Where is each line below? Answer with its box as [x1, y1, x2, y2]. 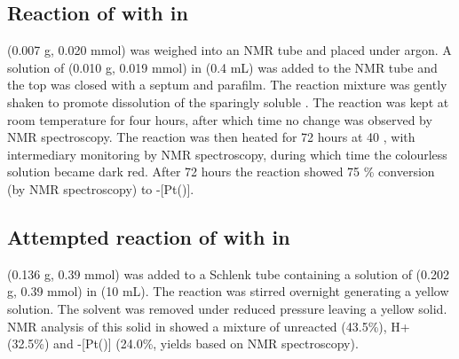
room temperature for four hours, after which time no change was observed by [7, 110, 432, 129]
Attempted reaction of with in [7, 222, 290, 250]
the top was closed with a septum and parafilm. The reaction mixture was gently [7, 75, 447, 94]
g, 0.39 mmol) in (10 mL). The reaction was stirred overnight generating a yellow [7, 282, 449, 300]
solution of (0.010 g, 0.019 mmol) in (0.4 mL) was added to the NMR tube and [7, 58, 438, 76]
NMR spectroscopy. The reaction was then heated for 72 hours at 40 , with [7, 128, 415, 146]
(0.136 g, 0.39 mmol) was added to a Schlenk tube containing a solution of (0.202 [7, 264, 449, 283]
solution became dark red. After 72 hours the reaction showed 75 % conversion [7, 162, 435, 181]
